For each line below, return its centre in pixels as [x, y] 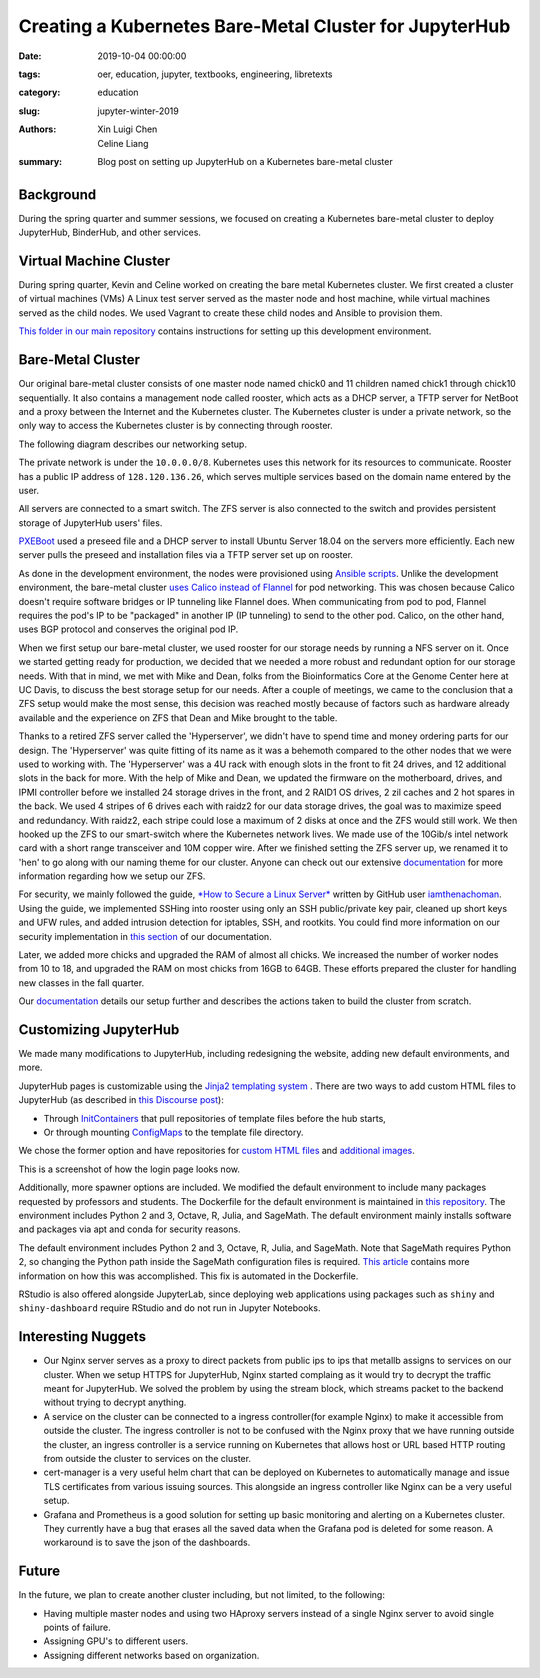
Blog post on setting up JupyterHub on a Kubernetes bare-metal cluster [245, 161]
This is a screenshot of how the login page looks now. [129, 1169]
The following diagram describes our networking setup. [132, 444]
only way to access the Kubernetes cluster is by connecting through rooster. [176, 426]
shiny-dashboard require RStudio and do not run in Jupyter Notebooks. [169, 1308]
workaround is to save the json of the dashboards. [147, 1542]
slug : [29, 111]
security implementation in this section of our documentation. [145, 936]
